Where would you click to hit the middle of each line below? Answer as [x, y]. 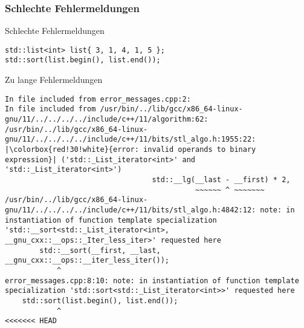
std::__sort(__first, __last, [100, 250]
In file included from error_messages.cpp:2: [98, 99]
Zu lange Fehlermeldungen [54, 80]
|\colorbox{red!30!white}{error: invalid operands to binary [131, 149]
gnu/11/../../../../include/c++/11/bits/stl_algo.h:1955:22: [131, 139]
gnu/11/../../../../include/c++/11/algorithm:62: [107, 120]
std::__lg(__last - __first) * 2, [221, 179]
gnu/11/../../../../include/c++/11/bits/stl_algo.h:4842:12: [131, 210]
